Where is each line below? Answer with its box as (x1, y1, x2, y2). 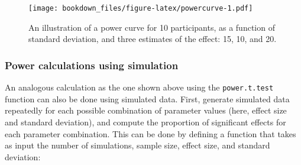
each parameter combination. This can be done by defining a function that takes (5, 127, 296, 140)
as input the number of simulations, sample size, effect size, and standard (5, 139, 270, 151)
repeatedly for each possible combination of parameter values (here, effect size (5, 104, 287, 117)
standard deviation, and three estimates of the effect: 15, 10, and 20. (28, 33, 277, 45)
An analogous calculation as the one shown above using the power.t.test (5, 81, 274, 93)
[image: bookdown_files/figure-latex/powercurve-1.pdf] (28, 4, 253, 12)
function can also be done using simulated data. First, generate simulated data (5, 92, 290, 105)
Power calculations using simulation (5, 57, 179, 72)
